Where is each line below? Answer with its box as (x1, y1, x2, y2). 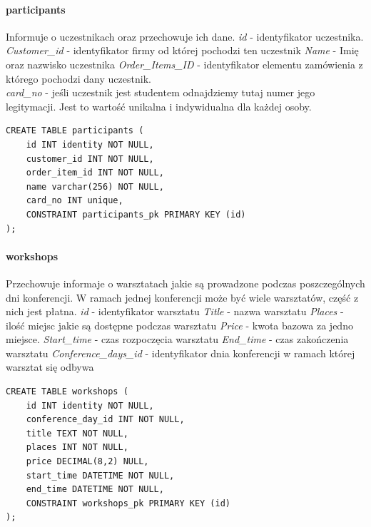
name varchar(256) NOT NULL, (26, 181, 164, 192)
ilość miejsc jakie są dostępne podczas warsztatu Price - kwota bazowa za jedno (6, 317, 353, 332)
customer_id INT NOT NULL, (26, 153, 154, 164)
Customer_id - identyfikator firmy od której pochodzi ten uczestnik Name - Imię (6, 43, 359, 58)
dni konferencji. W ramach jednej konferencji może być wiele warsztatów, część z (6, 290, 359, 305)
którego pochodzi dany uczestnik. (6, 71, 151, 86)
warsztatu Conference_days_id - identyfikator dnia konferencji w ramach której (6, 345, 355, 360)
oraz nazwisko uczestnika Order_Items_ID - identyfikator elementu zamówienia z (6, 56, 363, 71)
